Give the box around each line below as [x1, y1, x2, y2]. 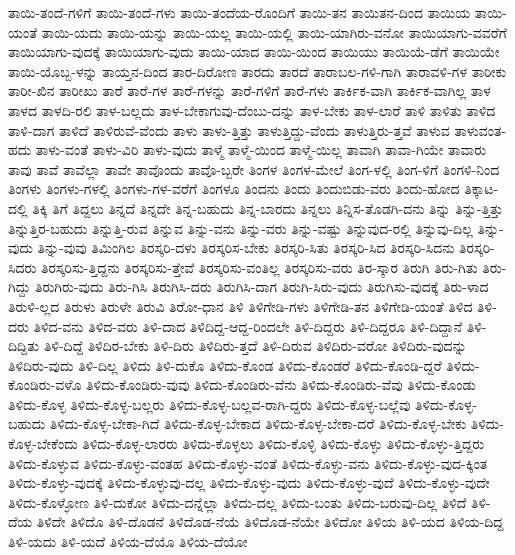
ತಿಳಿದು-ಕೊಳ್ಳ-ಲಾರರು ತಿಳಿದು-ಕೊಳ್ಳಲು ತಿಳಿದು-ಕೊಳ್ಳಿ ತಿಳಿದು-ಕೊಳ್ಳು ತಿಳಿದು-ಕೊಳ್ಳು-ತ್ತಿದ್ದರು [82, 433, 485, 454]
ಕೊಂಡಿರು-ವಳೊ [8, 374, 82, 395]
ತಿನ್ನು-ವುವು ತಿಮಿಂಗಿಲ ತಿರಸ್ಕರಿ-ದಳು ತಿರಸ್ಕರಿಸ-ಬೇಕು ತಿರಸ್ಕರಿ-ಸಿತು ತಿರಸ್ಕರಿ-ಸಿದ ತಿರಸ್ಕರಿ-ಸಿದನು [37, 237, 455, 258]
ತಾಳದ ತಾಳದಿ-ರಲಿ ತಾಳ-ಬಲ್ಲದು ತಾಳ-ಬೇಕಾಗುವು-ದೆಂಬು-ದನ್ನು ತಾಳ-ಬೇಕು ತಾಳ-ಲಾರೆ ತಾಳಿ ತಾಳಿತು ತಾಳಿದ [8, 99, 496, 120]
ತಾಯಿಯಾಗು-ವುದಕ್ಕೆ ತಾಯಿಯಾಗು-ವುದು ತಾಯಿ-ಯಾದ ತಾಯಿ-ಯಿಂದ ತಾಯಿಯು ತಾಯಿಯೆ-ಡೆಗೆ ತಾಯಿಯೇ [8, 41, 500, 62]
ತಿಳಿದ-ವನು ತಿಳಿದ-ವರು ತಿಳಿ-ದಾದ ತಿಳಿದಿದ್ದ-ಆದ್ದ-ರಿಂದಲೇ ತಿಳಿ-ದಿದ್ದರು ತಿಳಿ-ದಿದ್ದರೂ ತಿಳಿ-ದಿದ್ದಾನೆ [33, 315, 463, 336]
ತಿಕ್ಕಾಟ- [464, 178, 499, 199]
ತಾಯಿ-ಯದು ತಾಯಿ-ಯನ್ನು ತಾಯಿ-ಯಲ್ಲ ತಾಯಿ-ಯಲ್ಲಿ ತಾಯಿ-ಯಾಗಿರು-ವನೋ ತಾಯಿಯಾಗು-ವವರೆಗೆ [41, 21, 507, 42]
